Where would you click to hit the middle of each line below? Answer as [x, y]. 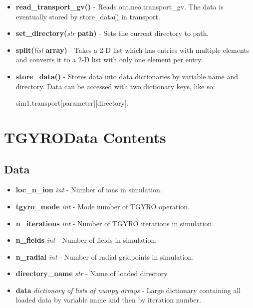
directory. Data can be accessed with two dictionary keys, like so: [115, 86]
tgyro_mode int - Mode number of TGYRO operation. [103, 206]
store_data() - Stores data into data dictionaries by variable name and [127, 76]
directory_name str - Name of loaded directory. [92, 273]
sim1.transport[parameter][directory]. [72, 103]
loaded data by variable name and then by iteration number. [108, 300]
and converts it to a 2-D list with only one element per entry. [109, 60]
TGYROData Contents [85, 137]
